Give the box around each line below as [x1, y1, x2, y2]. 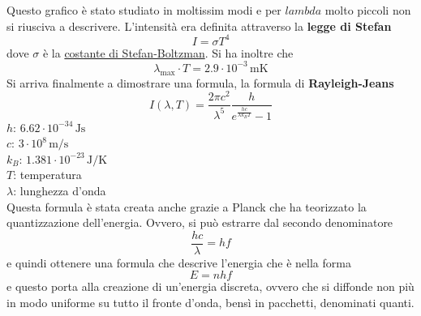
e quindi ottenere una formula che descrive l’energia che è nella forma [6, 254, 351, 271]
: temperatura [13, 166, 82, 183]
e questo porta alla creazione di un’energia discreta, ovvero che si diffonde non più [6, 278, 415, 295]
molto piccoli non [324, 2, 411, 18]
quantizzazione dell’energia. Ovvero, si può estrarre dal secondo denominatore [6, 214, 393, 231]
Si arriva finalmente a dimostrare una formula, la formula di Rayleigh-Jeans [6, 74, 394, 91]
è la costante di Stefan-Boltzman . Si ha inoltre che [42, 44, 294, 61]
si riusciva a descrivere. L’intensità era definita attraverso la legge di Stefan [6, 17, 392, 34]
